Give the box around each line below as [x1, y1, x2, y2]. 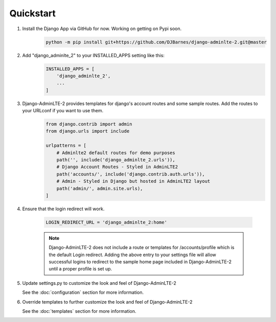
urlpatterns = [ [45, 143, 87, 148]
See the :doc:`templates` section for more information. [22, 308, 136, 314]
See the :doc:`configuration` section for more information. [22, 289, 144, 295]
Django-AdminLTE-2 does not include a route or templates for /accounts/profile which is [49, 244, 235, 251]
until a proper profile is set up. [49, 266, 112, 272]
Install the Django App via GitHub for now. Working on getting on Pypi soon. [22, 26, 182, 32]
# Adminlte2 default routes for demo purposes [56, 150, 176, 156]
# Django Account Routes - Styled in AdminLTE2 [56, 164, 178, 170]
